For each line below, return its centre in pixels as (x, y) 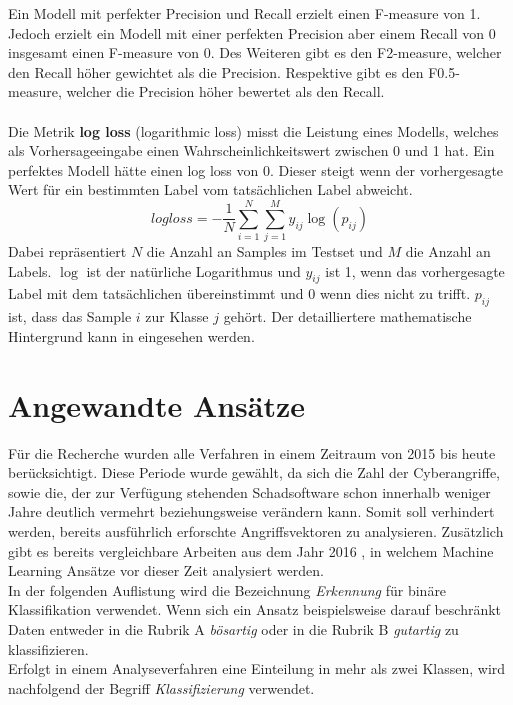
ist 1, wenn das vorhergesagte (415, 270)
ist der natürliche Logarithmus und (193, 270)
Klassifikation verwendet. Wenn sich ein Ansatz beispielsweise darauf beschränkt (255, 609)
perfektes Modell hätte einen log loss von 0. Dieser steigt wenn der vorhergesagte (256, 169)
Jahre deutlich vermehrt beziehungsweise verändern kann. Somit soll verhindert (251, 511)
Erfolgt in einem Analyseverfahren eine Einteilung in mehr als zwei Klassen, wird (257, 668)
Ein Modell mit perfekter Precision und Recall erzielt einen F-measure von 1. (244, 13)
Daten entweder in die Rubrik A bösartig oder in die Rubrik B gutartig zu (233, 628)
